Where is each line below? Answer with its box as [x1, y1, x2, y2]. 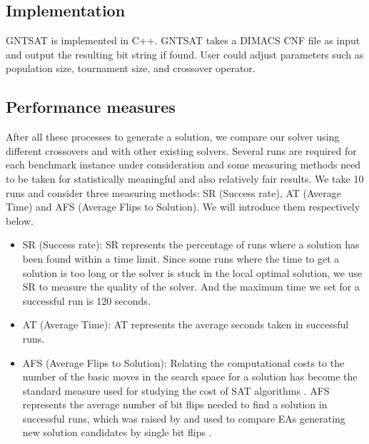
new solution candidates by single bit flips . [22, 425, 212, 440]
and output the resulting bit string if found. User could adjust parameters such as [6, 46, 364, 61]
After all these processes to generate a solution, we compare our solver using [6, 129, 340, 144]
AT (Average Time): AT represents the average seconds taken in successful [22, 317, 349, 332]
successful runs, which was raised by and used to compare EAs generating [22, 410, 345, 425]
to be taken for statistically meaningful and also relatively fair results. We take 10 [6, 171, 364, 186]
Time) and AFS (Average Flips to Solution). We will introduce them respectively [6, 199, 360, 214]
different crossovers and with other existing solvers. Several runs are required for [6, 143, 357, 158]
